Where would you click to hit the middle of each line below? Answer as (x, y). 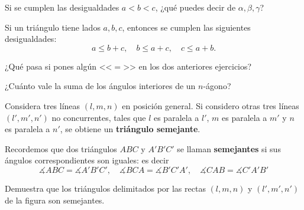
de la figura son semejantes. (55, 200)
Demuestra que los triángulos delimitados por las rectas (105, 188)
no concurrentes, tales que (99, 117)
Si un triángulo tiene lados (53, 27)
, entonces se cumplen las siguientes (186, 27)
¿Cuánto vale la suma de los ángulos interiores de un (100, 86)
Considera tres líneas (43, 105)
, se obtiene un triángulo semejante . (130, 129)
